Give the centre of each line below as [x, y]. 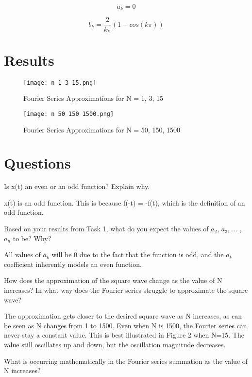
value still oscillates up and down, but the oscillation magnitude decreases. [115, 344]
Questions [37, 163]
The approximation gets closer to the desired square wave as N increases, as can [123, 316]
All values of [22, 254]
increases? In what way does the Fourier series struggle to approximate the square [126, 290]
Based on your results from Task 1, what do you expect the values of [106, 229]
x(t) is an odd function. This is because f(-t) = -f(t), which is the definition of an [125, 202]
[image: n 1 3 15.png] [60, 83]
